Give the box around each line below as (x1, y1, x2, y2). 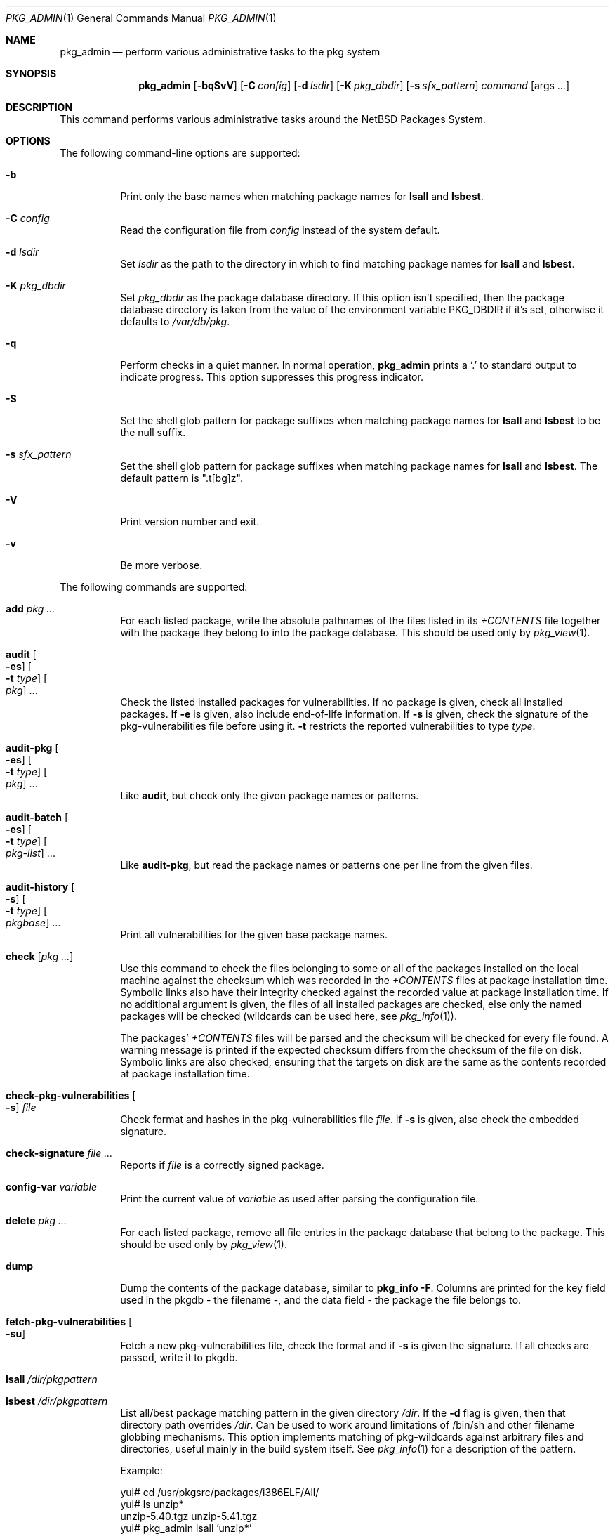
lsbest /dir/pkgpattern (6, 1395, 108, 1407)
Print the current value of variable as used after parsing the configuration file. (120, 1193, 479, 1205)
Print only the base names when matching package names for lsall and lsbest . (120, 190, 484, 202)
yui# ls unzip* (120, 1498, 184, 1510)
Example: (120, 1464, 163, 1476)
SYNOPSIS (6, 67, 57, 79)
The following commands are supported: (60, 581, 248, 593)
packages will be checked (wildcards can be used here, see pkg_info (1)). (120, 1010, 457, 1022)
